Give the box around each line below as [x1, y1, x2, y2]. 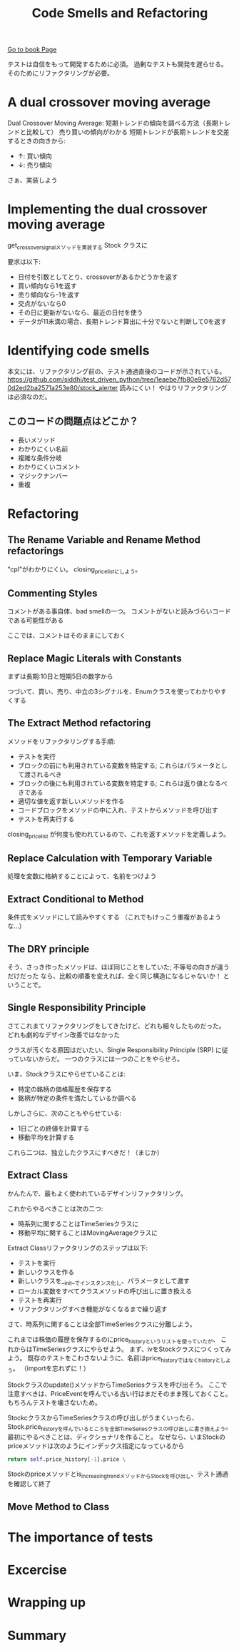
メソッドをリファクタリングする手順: [7, 737, 116, 745]
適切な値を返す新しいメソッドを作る [17, 797, 125, 805]
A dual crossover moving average [7, 94, 211, 111]
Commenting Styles [7, 587, 98, 599]
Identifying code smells [7, 342, 150, 359]
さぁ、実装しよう [7, 176, 58, 185]
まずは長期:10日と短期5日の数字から [7, 672, 113, 681]
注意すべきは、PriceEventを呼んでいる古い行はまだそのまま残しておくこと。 [7, 1389, 232, 1397]
